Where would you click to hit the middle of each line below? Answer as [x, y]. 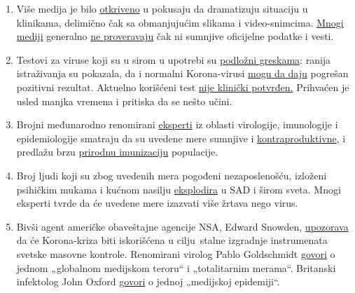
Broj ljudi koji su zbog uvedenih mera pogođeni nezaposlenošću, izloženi [172, 175]
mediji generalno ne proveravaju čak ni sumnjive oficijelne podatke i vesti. [175, 36]
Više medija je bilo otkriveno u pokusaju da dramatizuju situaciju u [162, 8]
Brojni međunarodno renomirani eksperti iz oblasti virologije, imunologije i [177, 124]
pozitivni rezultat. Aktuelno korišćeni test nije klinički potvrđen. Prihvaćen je [183, 87]
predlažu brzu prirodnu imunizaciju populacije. [117, 152]
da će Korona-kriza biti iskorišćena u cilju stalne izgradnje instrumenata [172, 240]
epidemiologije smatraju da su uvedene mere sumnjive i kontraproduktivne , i [181, 138]
